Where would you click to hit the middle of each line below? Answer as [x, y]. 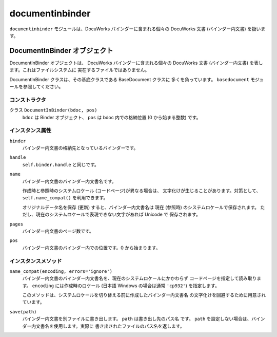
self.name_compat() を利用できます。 [65, 198]
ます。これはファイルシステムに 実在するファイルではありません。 [80, 70]
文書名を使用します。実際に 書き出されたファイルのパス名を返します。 [110, 326]
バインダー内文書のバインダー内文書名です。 [69, 181]
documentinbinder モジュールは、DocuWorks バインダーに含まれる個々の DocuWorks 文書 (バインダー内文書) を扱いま [137, 29]
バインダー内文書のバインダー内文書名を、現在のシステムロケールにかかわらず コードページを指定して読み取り [140, 278]
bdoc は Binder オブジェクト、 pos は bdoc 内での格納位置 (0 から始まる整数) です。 [112, 117]
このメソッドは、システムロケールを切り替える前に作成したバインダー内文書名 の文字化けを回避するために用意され [144, 295]
